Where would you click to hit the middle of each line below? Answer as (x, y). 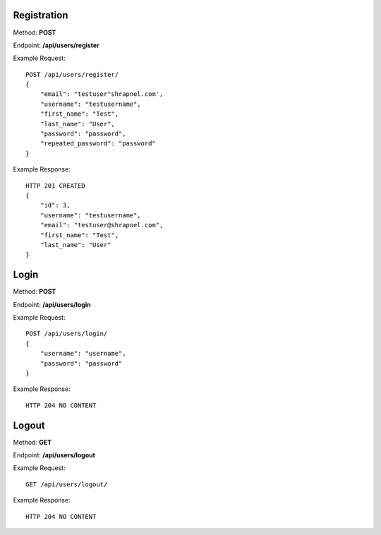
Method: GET (32, 442)
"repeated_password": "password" (98, 144)
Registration (41, 15)
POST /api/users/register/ (72, 74)
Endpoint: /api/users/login (52, 304)
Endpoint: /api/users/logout (54, 455)
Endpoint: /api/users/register (56, 45)
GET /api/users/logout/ (67, 484)
